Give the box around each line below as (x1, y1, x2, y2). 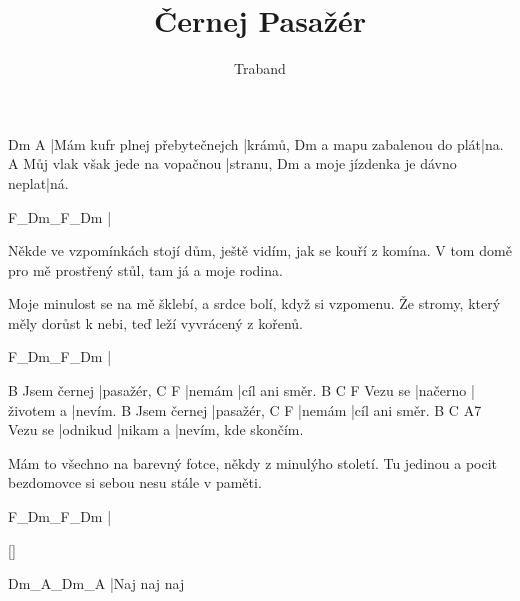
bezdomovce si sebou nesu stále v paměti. (8, 472, 262, 493)
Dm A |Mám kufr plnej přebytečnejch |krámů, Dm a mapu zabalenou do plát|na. (8, 133, 504, 154)
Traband (234, 58, 286, 79)
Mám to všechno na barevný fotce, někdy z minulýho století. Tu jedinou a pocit (8, 452, 498, 473)
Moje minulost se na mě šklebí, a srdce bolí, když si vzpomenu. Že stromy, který (8, 293, 501, 314)
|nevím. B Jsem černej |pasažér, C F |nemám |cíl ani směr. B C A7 (71, 399, 482, 420)
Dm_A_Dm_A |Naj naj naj (8, 573, 185, 594)
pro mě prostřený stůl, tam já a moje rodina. (8, 259, 283, 280)
